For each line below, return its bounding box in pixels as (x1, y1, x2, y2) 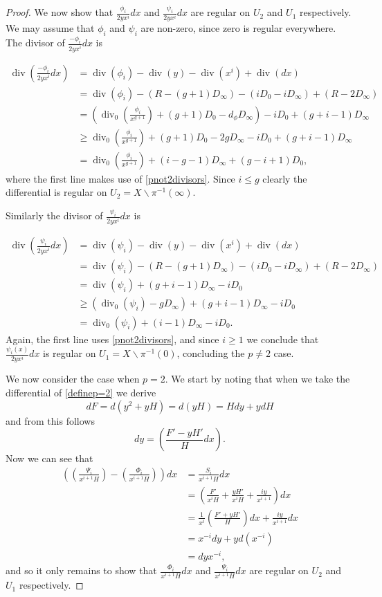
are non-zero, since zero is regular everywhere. (140, 21, 336, 35)
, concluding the (176, 346, 245, 360)
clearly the (262, 171, 307, 185)
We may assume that (6, 21, 95, 35)
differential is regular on (6, 185, 107, 199)
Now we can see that (6, 451, 93, 466)
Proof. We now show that (6, 5, 113, 19)
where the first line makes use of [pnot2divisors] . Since (6, 171, 235, 185)
